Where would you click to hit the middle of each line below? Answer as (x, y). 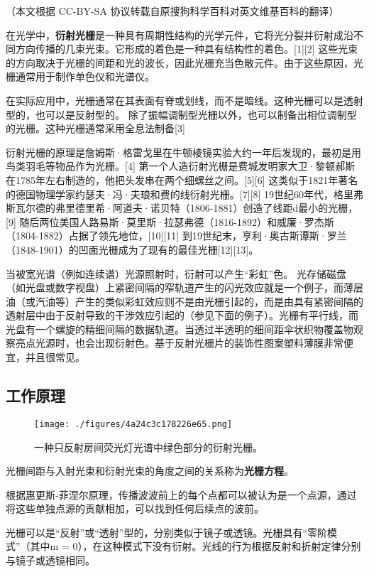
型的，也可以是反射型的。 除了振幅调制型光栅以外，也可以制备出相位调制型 (181, 114)
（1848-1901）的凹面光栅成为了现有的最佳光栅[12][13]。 (132, 249)
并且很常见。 (55, 357)
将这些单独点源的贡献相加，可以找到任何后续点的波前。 (135, 508)
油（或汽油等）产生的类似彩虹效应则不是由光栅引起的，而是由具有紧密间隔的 (184, 301)
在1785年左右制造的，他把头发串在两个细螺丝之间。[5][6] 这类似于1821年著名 (182, 179)
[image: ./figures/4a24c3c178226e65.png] (133, 424)
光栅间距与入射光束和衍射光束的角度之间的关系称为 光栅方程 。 (150, 471)
